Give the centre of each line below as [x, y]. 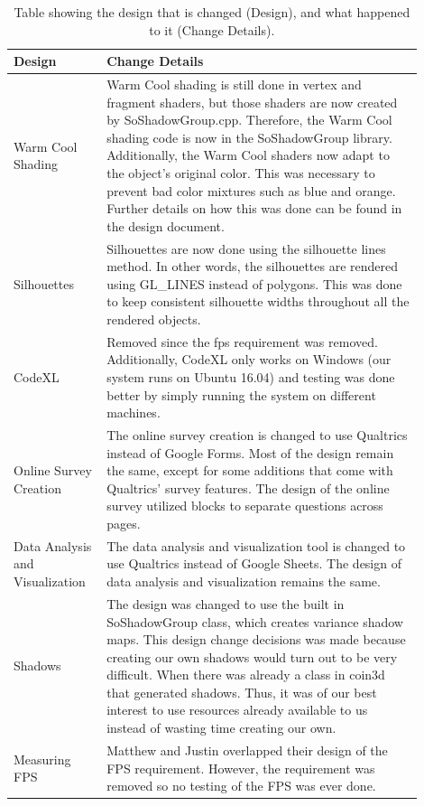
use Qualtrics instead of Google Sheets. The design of [254, 563]
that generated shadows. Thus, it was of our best [242, 692]
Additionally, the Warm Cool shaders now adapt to [248, 155]
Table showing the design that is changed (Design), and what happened [212, 12]
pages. [124, 524]
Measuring [42, 759]
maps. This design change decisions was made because [256, 639]
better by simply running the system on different [241, 394]
